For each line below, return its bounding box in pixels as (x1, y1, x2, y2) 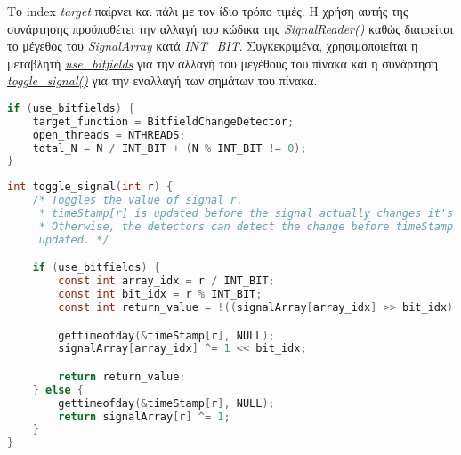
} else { (32, 383, 84, 396)
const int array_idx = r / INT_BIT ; (58, 275, 275, 288)
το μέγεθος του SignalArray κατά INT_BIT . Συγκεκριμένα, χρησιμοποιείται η (7, 36, 418, 55)
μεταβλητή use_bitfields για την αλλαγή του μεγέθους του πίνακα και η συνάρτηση (7, 53, 439, 72)
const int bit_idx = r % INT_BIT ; (58, 288, 263, 301)
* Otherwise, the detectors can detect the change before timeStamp (38, 220, 454, 233)
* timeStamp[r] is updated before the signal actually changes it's (38, 207, 454, 220)
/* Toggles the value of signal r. (32, 194, 243, 207)
